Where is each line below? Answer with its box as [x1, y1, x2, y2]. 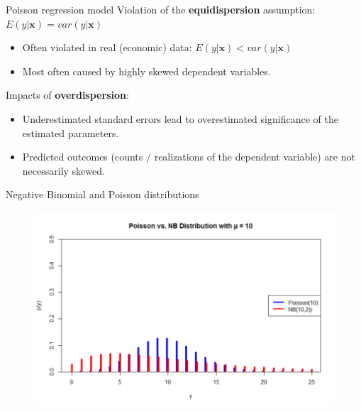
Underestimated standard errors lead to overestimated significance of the [22, 111, 338, 126]
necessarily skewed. [22, 163, 105, 178]
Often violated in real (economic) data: [22, 40, 192, 55]
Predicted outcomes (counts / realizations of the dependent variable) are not [22, 149, 355, 164]
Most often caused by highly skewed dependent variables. [22, 63, 271, 78]
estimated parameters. [22, 125, 119, 140]
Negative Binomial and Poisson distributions [6, 187, 199, 202]
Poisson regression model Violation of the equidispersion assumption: [6, 2, 316, 16]
